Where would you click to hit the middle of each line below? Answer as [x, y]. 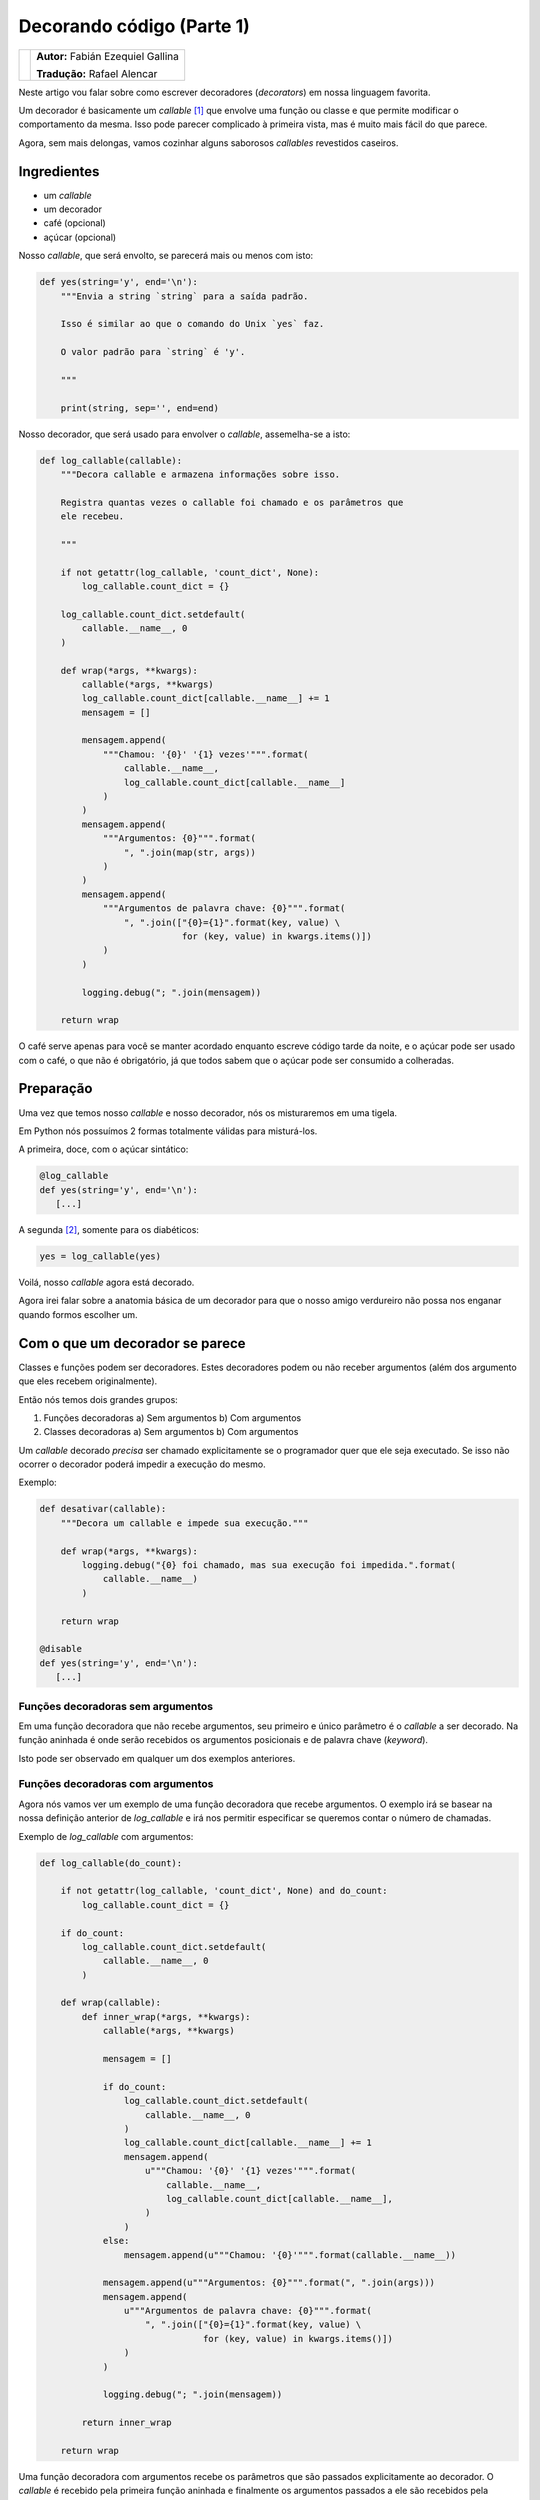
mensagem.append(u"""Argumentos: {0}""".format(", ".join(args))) [268, 2283]
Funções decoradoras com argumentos [116, 1784]
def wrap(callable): [111, 2003]
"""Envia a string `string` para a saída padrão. [184, 296]
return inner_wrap [126, 2423]
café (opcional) [75, 223]
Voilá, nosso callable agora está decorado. [106, 1282]
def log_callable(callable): [111, 460]
